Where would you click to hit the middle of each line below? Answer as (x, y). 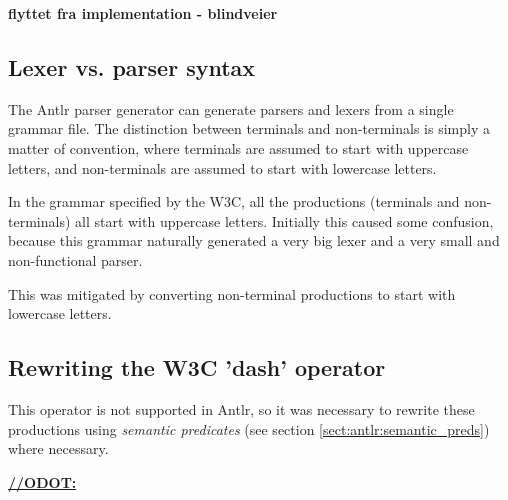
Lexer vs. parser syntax (132, 66)
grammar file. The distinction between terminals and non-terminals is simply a (249, 128)
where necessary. (58, 448)
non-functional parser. (75, 259)
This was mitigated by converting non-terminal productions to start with (232, 293)
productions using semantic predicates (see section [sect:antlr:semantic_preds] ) (249, 428)
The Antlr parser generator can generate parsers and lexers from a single (231, 108)
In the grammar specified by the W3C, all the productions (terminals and (234, 201)
